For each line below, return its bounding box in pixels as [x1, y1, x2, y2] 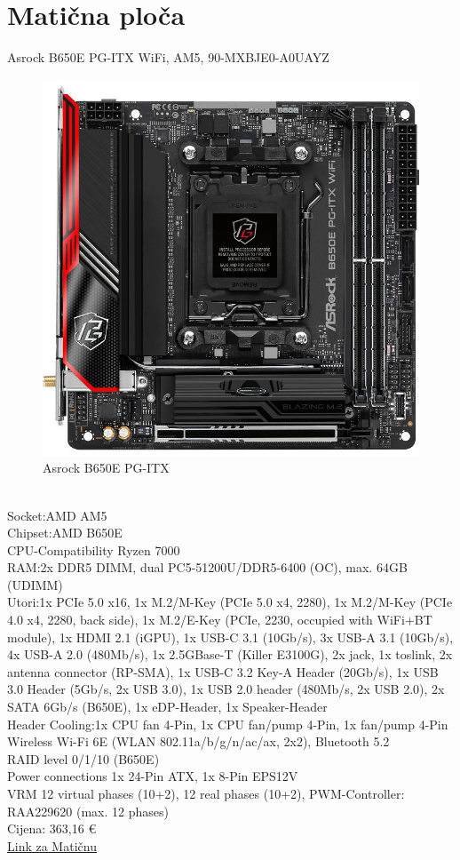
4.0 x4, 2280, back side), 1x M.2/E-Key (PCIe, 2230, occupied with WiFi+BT [7, 610, 432, 629]
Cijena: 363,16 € [7, 819, 97, 838]
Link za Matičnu [7, 836, 97, 855]
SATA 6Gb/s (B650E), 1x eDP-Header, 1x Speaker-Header [7, 697, 328, 716]
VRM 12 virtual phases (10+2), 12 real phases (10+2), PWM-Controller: [7, 784, 405, 802]
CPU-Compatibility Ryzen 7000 [7, 540, 180, 559]
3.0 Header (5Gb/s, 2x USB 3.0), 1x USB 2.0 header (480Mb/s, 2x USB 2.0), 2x [7, 680, 445, 698]
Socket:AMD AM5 [7, 506, 107, 524]
